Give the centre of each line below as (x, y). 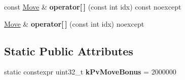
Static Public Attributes (69, 51)
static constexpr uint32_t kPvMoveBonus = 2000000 (90, 72)
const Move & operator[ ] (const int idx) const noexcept (93, 7)
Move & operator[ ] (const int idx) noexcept (74, 23)
